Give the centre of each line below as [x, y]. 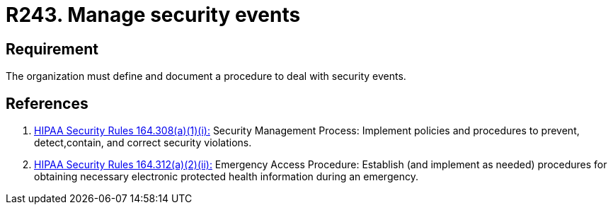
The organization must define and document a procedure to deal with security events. [206, 76]
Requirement [52, 49]
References [47, 103]
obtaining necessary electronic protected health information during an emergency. [226, 177]
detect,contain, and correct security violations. [143, 143]
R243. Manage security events [153, 15]
